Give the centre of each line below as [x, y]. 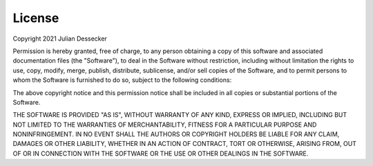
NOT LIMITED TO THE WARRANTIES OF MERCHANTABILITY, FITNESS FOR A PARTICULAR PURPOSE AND [165, 125]
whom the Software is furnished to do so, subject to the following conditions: [122, 80]
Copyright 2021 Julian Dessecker [60, 39]
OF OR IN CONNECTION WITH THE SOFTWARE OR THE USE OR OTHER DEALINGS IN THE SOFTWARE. [161, 153]
